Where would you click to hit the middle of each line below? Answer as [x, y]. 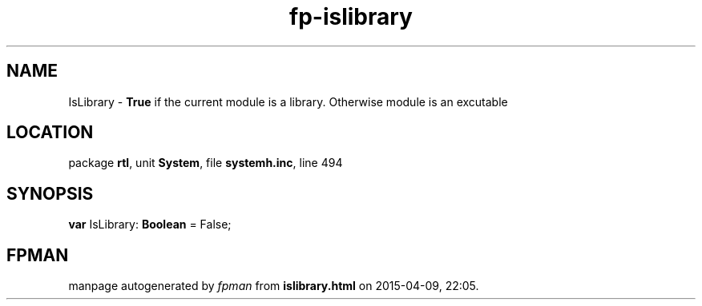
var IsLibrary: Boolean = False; [150, 225]
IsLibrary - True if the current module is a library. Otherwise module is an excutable [288, 101]
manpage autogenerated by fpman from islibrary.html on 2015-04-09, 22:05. [274, 286]
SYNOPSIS [50, 193]
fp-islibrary [351, 17]
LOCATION [50, 133]
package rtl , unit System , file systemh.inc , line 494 [206, 163]
